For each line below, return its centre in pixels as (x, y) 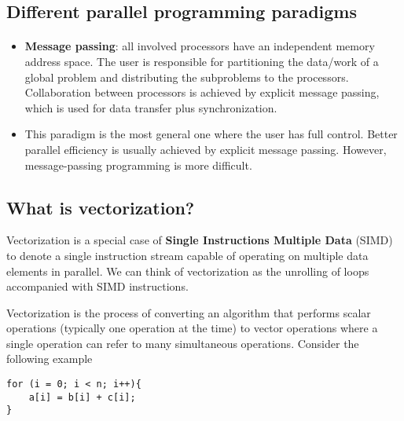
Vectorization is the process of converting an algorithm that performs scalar (189, 312)
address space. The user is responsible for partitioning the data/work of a (202, 61)
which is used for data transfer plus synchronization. (151, 107)
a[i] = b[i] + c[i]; (82, 397)
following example (50, 359)
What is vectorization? (101, 207)
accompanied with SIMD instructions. (97, 286)
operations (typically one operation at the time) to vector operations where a (192, 328)
